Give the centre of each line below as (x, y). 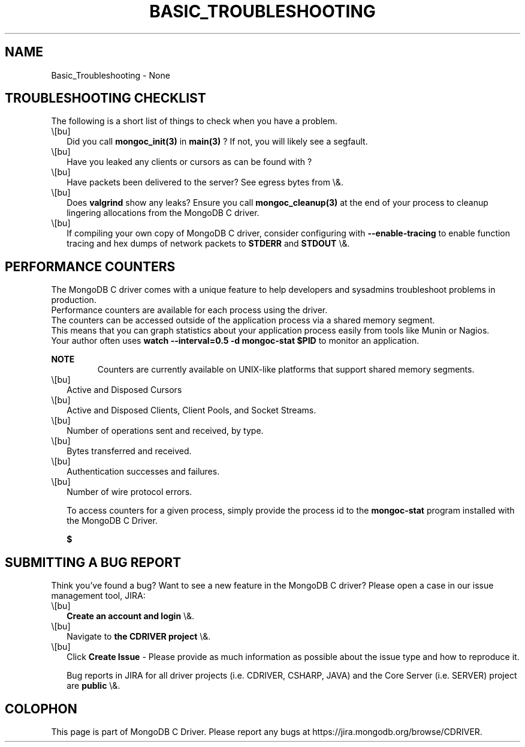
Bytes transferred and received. (129, 451)
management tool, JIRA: (98, 596)
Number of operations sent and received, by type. (165, 431)
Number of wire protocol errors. (129, 492)
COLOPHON (41, 709)
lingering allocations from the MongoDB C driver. (163, 213)
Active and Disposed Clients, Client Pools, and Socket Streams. (191, 410)
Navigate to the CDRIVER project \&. (139, 637)
